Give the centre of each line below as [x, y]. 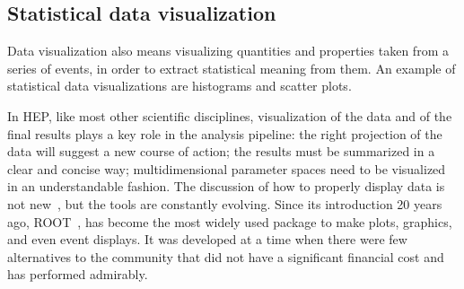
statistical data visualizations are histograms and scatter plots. [179, 86]
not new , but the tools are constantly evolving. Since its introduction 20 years [225, 203]
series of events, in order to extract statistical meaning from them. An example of [232, 68]
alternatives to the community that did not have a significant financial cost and [226, 256]
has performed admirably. [78, 274]
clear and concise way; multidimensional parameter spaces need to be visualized [227, 168]
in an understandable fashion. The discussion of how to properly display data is [226, 186]
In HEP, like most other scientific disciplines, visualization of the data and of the [230, 115]
